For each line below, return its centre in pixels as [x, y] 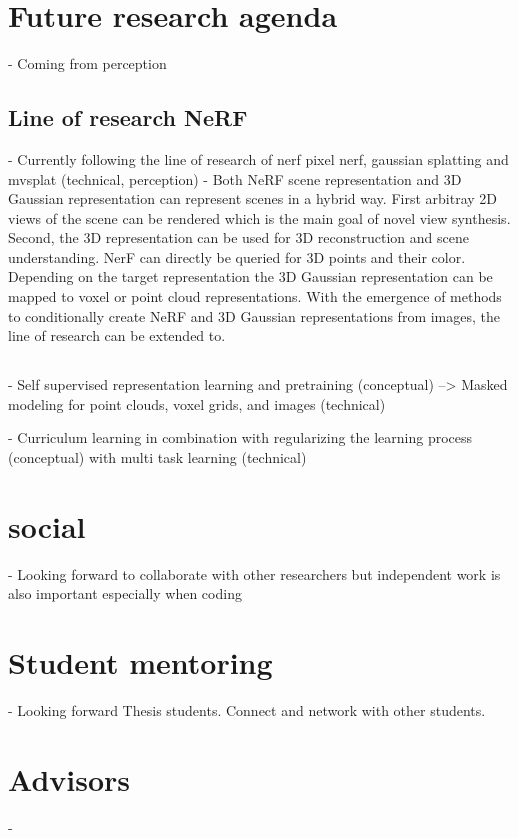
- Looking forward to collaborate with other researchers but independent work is [254, 573]
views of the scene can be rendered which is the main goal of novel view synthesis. [259, 217]
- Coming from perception [87, 63]
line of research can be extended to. [117, 335]
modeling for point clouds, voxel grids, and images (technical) [197, 403]
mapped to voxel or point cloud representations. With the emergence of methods [255, 296]
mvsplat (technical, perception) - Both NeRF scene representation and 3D [235, 178]
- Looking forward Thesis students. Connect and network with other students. [247, 710]
